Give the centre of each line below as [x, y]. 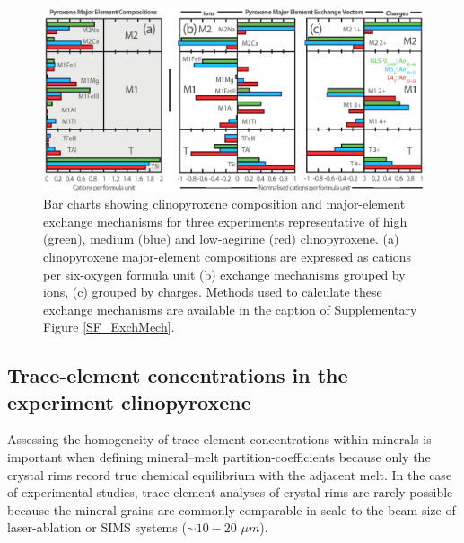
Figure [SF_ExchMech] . [109, 327]
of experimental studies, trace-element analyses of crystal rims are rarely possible [230, 492]
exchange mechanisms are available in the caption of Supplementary [230, 309]
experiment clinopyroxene [129, 401]
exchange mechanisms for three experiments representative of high [225, 221]
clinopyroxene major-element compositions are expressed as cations [228, 256]
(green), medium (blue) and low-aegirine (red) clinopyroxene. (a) [221, 239]
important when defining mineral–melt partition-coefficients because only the [219, 457]
